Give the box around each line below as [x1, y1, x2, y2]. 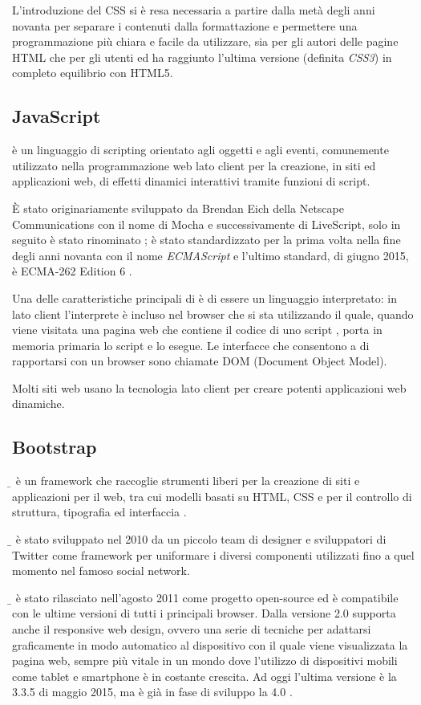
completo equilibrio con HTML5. [12, 64, 173, 81]
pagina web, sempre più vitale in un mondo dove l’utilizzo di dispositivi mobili [12, 652, 398, 669]
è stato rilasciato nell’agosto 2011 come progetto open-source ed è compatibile [15, 589, 399, 605]
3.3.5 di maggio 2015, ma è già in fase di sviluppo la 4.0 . [12, 683, 293, 700]
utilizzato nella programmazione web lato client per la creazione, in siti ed [12, 157, 376, 173]
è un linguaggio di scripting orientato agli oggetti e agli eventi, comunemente [12, 141, 389, 158]
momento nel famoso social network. [12, 562, 190, 579]
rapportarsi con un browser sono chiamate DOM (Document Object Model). [12, 352, 387, 369]
